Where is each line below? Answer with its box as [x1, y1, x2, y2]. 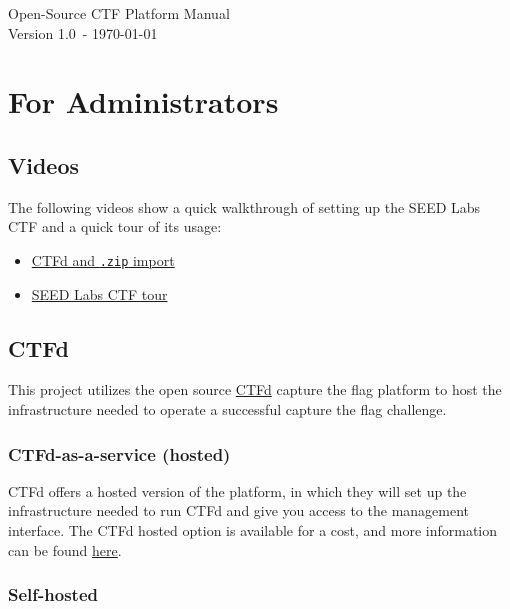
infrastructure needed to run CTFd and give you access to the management [8, 500, 470, 521]
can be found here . [8, 539, 122, 560]
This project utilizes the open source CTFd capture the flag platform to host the [8, 379, 502, 400]
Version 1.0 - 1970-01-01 [8, 22, 158, 43]
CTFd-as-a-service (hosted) [8, 441, 231, 466]
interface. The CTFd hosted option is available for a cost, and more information [8, 520, 498, 540]
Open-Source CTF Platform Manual [8, 3, 230, 23]
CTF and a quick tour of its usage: [8, 216, 222, 237]
